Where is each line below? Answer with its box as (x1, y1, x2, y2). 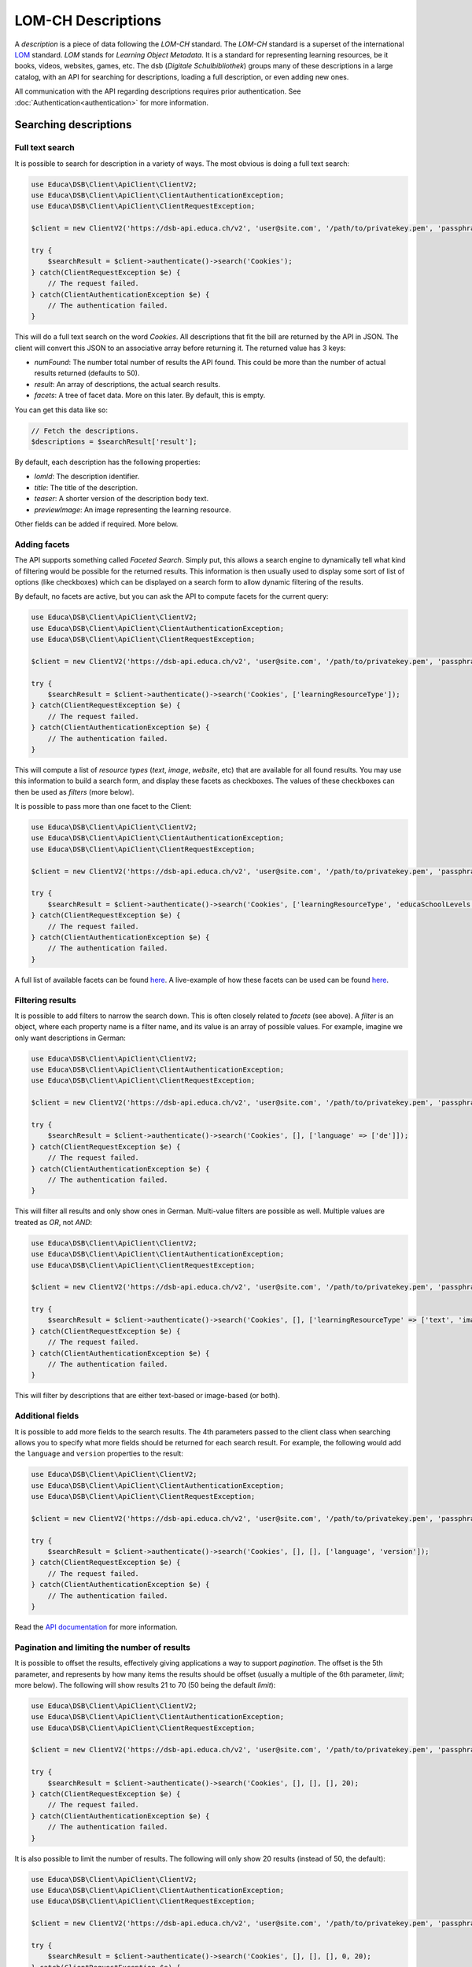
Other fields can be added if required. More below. (14, 519, 179, 529)
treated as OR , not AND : (14, 1217, 93, 1227)
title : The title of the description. (34, 482, 138, 492)
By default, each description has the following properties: (14, 457, 201, 467)
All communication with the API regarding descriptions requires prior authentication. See (14, 87, 301, 96)
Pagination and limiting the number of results (14, 1641, 190, 1652)
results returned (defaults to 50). (34, 368, 140, 378)
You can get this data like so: (14, 405, 109, 415)
